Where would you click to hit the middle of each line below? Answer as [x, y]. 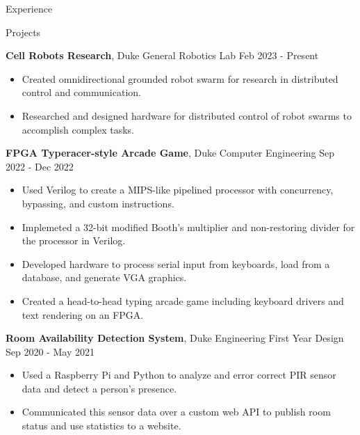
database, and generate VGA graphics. [104, 277]
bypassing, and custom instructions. [98, 203]
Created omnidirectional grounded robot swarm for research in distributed [180, 78]
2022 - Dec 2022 [40, 166]
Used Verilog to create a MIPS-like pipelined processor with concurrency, [178, 190]
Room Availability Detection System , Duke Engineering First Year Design [175, 338]
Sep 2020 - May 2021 [50, 351]
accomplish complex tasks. [78, 129]
